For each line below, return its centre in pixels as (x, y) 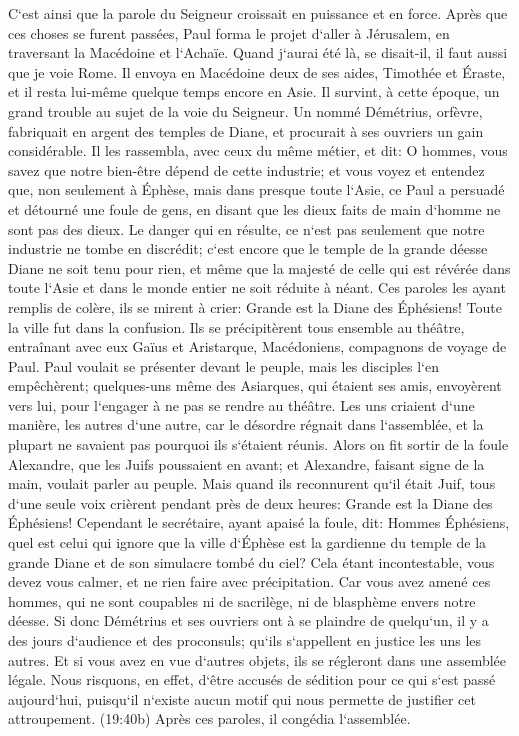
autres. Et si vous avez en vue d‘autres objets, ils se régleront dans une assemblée (257, 659)
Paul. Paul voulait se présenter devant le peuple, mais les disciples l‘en (224, 365)
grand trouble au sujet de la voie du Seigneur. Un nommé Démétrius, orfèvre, (245, 110)
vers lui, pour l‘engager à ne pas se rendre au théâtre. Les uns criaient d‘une (241, 404)
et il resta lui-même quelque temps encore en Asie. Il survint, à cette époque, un (254, 91)
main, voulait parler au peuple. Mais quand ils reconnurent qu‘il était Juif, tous (252, 483)
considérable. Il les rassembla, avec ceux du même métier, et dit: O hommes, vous (258, 150)
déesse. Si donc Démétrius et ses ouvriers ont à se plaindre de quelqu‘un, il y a (248, 620)
